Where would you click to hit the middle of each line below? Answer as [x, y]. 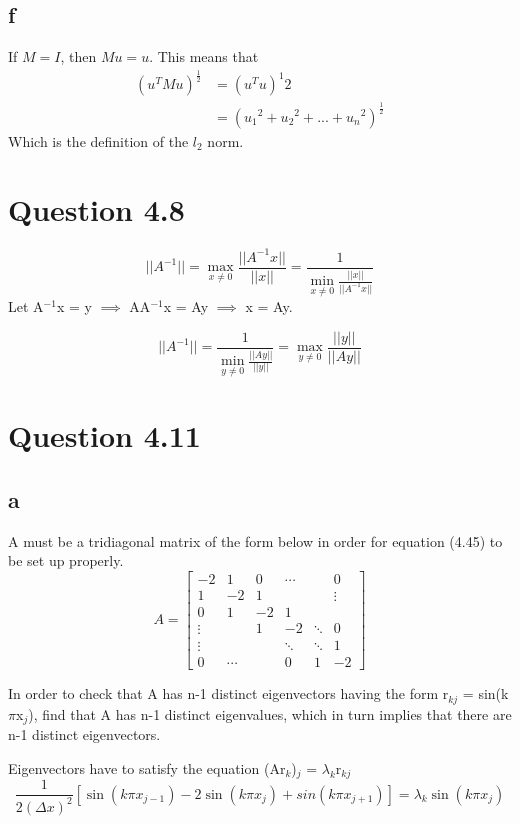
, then [78, 56]
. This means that [204, 56]
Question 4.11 [104, 435]
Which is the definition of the [98, 140]
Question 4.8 [96, 209]
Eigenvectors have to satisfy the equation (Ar [147, 767]
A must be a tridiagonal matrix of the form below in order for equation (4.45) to [255, 540]
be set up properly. [66, 560]
